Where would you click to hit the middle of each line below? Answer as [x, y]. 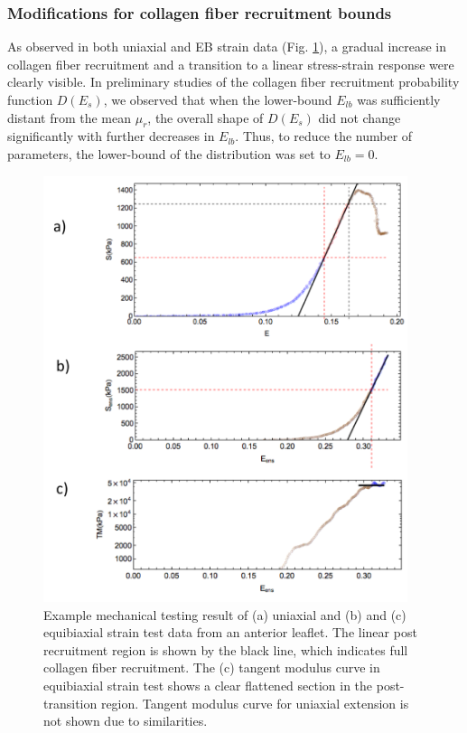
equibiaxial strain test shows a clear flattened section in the [208, 685]
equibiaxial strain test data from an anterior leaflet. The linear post [230, 632]
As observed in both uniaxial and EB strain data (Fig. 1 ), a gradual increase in [227, 47]
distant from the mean [70, 117]
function [30, 99]
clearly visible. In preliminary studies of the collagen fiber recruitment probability [233, 82]
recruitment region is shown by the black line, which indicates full [226, 649]
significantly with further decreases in [111, 136]
